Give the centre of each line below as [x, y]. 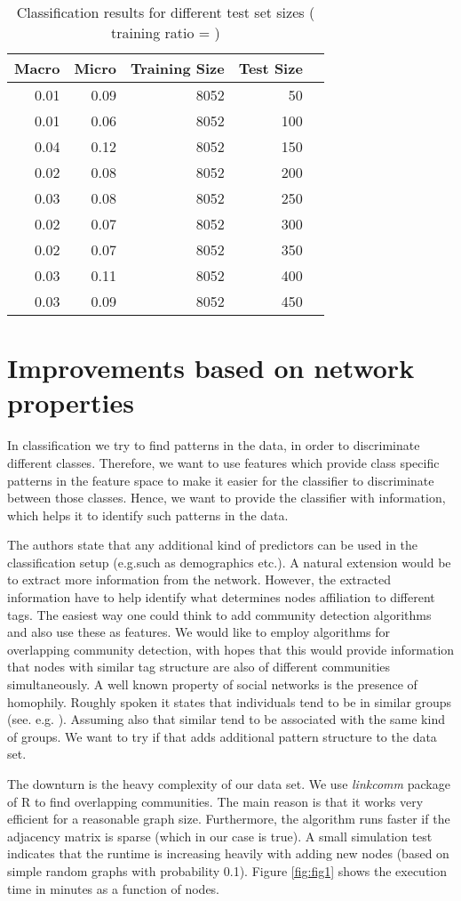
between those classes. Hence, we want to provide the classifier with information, [227, 498]
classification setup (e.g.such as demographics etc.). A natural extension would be [229, 562]
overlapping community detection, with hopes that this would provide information [231, 649]
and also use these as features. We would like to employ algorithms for [199, 632]
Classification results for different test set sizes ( [166, 12]
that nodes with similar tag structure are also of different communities [199, 667]
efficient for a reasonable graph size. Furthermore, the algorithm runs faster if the [229, 819]
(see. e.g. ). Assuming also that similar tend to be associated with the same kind [226, 719]
